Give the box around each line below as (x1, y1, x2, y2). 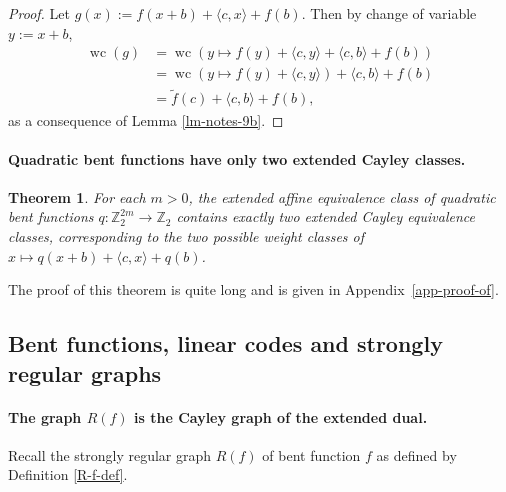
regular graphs (8, 357, 162, 388)
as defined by (376, 444, 457, 465)
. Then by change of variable (301, 3, 477, 23)
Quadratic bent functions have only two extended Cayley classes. (8, 148, 466, 169)
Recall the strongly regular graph (8, 444, 212, 465)
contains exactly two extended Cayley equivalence (176, 206, 475, 227)
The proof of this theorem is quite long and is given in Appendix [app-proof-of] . (8, 279, 499, 300)
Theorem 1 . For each (8, 186, 146, 207)
